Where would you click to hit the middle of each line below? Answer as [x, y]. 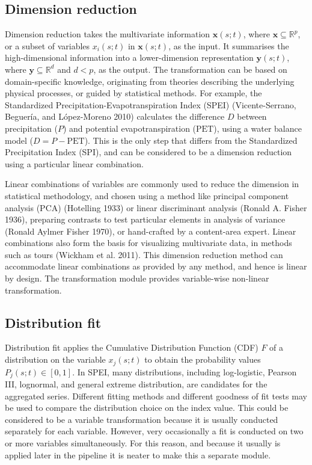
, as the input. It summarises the [229, 45]
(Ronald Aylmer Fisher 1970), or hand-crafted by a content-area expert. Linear [151, 231]
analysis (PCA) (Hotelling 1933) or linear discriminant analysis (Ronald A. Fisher [156, 207]
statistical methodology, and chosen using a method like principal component [147, 195]
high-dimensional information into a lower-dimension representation [129, 57]
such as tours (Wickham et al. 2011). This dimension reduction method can [144, 254]
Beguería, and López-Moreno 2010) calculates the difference [115, 116]
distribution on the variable [55, 359]
